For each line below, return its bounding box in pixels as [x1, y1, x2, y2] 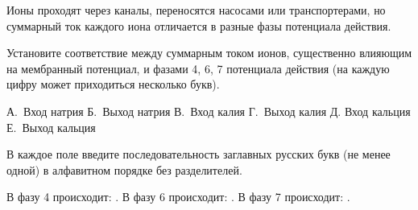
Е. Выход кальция [6, 118, 96, 135]
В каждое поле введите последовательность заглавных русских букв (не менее [6, 146, 391, 163]
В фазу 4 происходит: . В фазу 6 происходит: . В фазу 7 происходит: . [6, 188, 350, 205]
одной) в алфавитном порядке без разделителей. [6, 161, 242, 178]
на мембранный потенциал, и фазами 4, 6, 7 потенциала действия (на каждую [6, 60, 390, 76]
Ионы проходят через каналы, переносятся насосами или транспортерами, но [6, 2, 386, 18]
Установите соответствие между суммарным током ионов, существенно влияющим [6, 44, 412, 61]
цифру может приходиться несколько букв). [6, 76, 220, 93]
